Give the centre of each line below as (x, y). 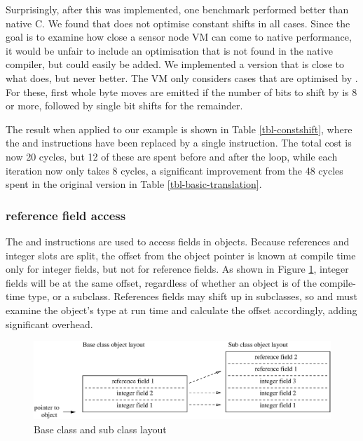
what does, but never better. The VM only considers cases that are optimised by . (182, 77)
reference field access (66, 215)
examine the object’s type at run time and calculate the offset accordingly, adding (181, 310)
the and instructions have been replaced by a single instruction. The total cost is (179, 143)
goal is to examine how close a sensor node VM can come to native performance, (179, 37)
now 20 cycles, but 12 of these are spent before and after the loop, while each (172, 156)
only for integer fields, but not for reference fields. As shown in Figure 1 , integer (177, 269)
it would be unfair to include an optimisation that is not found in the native (169, 50)
